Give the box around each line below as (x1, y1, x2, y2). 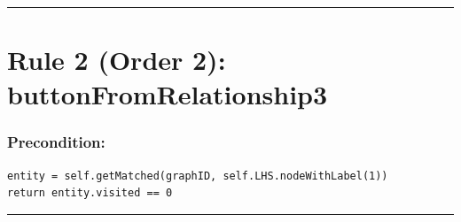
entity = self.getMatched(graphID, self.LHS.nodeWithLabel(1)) (7, 169, 388, 182)
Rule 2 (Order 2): (7, 42, 226, 78)
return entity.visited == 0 (7, 187, 173, 200)
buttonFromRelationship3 (7, 76, 328, 112)
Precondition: (7, 131, 105, 153)
